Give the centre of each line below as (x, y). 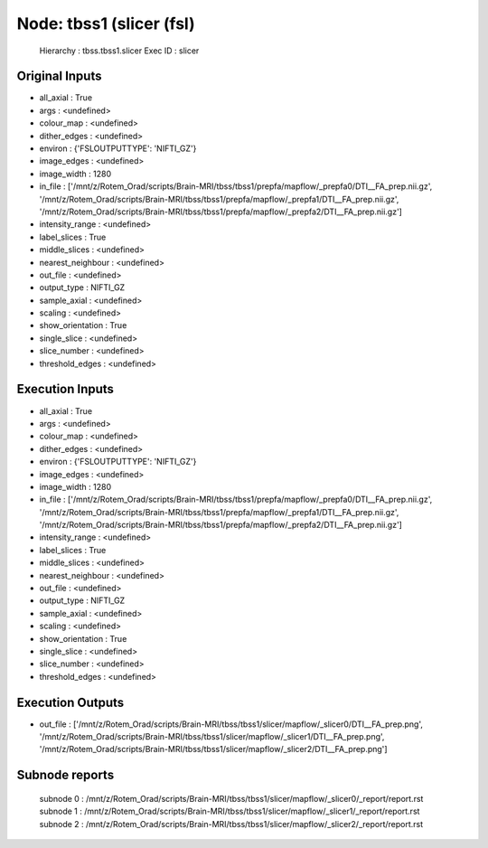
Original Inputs (59, 76)
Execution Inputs (66, 389)
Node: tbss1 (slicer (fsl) (106, 24)
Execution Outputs (70, 702)
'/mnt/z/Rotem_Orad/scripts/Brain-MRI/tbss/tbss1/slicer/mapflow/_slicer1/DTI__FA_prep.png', (212, 737)
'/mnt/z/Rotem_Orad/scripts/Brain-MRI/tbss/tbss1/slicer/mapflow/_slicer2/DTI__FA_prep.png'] (213, 749)
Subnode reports (66, 775)
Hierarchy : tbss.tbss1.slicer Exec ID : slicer (119, 51)
